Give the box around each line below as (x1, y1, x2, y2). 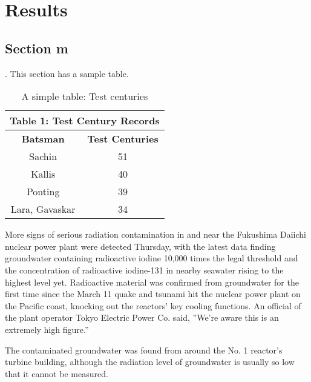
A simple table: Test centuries (21, 89, 148, 104)
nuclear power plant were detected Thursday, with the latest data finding (5, 240, 276, 252)
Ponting (26, 184, 60, 199)
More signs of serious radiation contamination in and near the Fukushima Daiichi (5, 228, 306, 241)
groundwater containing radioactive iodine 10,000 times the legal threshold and (5, 252, 298, 264)
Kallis (31, 167, 56, 181)
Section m (5, 38, 68, 57)
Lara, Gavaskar (10, 202, 76, 216)
